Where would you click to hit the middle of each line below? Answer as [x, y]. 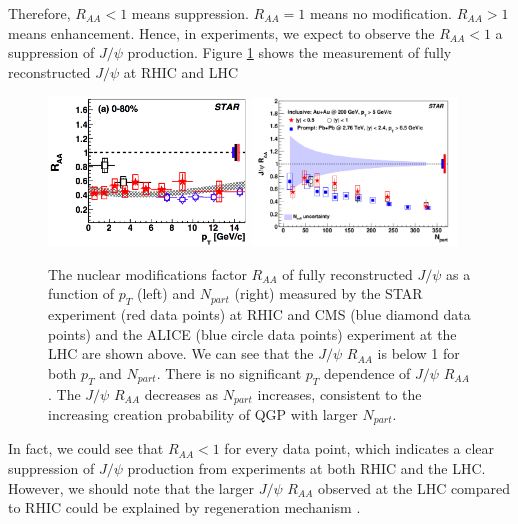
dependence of [367, 372]
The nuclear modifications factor [147, 273]
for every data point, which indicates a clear [359, 448]
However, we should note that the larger [131, 487]
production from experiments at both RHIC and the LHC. [306, 468]
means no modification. [380, 13]
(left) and [166, 293]
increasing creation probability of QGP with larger [203, 414]
